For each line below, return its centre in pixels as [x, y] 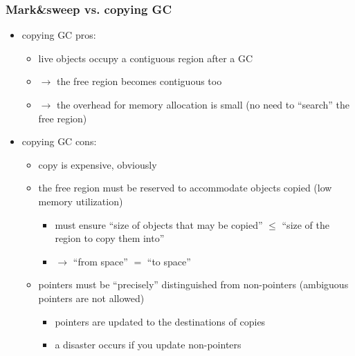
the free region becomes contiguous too [139, 81]
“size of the [306, 224]
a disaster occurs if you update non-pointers [148, 345]
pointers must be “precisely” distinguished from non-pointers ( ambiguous [193, 284]
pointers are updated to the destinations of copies [160, 321]
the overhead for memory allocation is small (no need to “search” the [203, 104]
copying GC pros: [59, 35]
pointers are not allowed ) [91, 298]
